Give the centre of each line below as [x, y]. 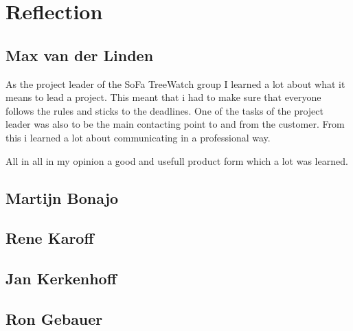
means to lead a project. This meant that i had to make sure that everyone [163, 97]
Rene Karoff [50, 238]
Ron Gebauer [54, 318]
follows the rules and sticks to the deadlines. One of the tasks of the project [164, 110]
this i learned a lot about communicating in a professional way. [138, 137]
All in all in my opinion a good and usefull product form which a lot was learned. [177, 160]
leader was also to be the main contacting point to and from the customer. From [175, 124]
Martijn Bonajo [62, 197]
